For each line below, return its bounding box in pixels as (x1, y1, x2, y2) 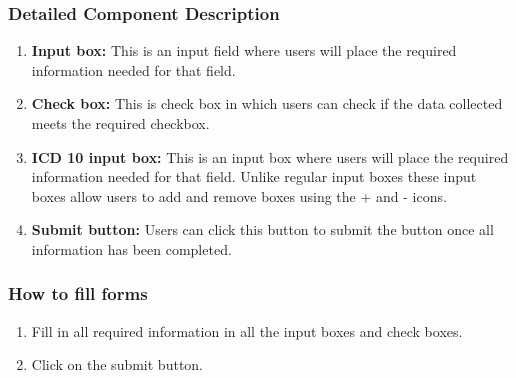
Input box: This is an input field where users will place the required (31, 40, 457, 61)
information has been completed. (31, 238, 232, 259)
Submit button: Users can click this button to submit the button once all (31, 219, 494, 240)
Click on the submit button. (31, 354, 204, 375)
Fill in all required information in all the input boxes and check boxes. (31, 320, 463, 341)
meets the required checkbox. (31, 113, 210, 133)
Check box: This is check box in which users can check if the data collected (31, 93, 503, 114)
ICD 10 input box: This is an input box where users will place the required (31, 146, 509, 167)
